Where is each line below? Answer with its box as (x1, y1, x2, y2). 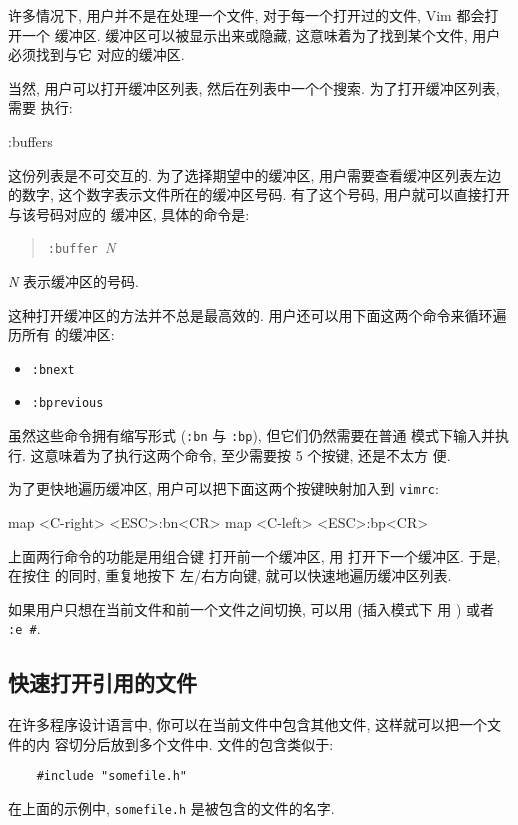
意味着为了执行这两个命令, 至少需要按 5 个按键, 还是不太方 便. (44, 444, 451, 465)
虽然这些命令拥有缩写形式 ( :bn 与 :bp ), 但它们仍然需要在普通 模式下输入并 (8, 425, 496, 446)
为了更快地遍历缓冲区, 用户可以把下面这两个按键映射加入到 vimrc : (8, 478, 439, 499)
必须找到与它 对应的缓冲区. (8, 44, 185, 65)
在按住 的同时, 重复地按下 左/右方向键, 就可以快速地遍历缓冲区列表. (8, 565, 452, 586)
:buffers (8, 130, 53, 151)
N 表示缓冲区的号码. (8, 271, 139, 291)
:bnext (31, 362, 75, 377)
